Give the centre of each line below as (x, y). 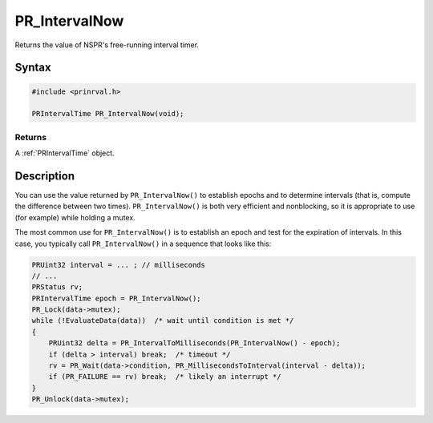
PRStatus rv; (57, 287)
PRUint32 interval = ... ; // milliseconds (119, 265)
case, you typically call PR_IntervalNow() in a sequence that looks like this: (143, 244)
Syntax (33, 68)
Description (45, 176)
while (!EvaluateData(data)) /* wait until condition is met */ (163, 321)
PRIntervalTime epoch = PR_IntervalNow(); (116, 298)
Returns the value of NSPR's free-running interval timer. (107, 45)
